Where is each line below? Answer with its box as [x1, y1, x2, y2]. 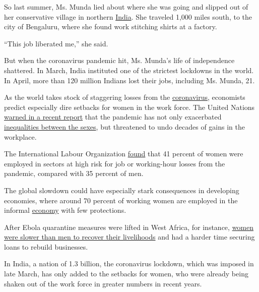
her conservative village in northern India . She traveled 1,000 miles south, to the [4, 11, 252, 22]
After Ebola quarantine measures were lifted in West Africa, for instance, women [4, 221, 254, 232]
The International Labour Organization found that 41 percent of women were [4, 148, 243, 159]
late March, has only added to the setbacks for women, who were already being [4, 268, 248, 279]
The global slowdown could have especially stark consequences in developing [4, 185, 239, 195]
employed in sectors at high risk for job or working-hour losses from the [4, 158, 225, 168]
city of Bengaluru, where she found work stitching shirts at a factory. [4, 21, 217, 32]
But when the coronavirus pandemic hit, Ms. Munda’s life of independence [4, 55, 235, 66]
